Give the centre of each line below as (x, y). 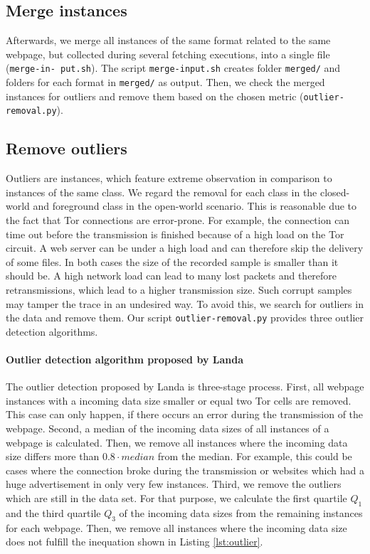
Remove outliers (67, 148)
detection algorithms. (52, 331)
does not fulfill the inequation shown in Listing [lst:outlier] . (134, 542)
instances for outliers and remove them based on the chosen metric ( (155, 96)
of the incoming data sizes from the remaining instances (241, 512)
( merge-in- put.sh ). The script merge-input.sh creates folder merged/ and (173, 68)
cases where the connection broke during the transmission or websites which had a (185, 470)
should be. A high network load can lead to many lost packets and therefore (171, 276)
